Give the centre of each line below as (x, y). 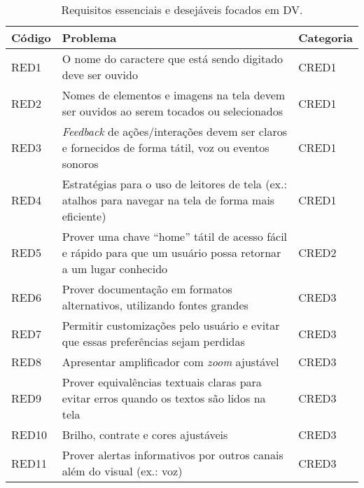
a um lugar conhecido (115, 269)
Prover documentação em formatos (147, 289)
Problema (89, 37)
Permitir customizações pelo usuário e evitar (171, 325)
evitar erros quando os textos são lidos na (164, 398)
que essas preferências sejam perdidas (153, 341)
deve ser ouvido (100, 75)
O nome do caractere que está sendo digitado (173, 58)
